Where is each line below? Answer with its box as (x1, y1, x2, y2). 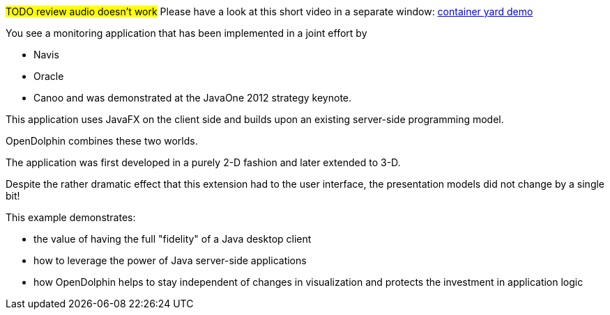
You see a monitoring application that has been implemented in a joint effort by (6, 27, 367, 39)
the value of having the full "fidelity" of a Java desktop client (33, 233, 312, 245)
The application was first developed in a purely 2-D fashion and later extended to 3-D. (6, 156, 401, 168)
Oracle (33, 70, 64, 82)
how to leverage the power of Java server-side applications (33, 255, 307, 266)
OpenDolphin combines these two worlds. (6, 135, 198, 147)
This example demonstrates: (6, 211, 136, 223)
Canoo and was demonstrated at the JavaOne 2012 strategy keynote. (33, 92, 352, 104)
